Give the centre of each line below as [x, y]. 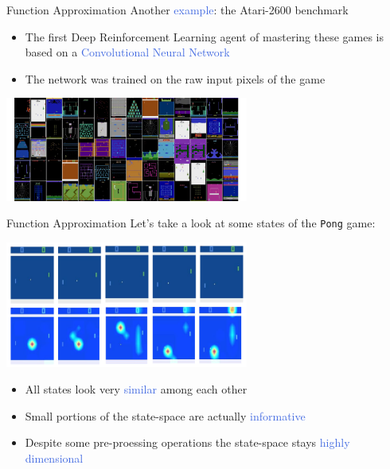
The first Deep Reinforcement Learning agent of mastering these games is [205, 36]
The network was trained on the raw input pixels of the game [175, 78]
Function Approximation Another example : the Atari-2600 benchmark [177, 10]
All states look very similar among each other [136, 389]
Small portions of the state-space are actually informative [165, 415]
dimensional [54, 457]
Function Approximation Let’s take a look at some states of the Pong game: [191, 223]
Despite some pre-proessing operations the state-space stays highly [187, 442]
